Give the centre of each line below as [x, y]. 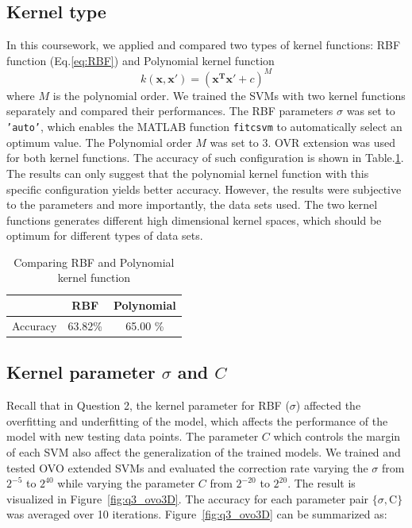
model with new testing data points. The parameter [133, 436]
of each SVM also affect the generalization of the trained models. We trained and [204, 452]
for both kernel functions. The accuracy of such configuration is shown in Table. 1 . [205, 158]
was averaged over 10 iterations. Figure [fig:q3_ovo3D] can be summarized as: [197, 514]
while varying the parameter [126, 483]
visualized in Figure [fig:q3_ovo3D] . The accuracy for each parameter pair [188, 498]
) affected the [328, 405]
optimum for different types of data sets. [105, 235]
